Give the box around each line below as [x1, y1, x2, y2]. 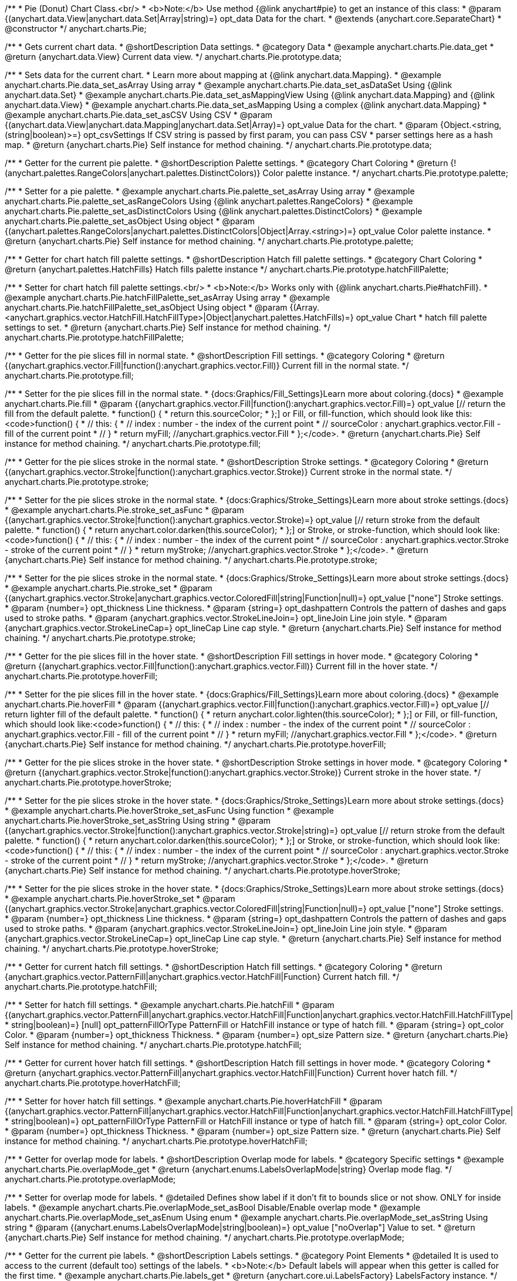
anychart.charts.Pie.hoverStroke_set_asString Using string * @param [5, 815, 271, 825]
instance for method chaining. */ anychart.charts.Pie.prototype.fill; [5, 439, 261, 449]
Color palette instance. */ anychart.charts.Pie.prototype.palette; [262, 168, 508, 178]
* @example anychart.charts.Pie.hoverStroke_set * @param [5, 894, 235, 904]
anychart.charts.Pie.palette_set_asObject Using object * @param [5, 216, 255, 226]
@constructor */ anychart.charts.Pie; [5, 23, 147, 33]
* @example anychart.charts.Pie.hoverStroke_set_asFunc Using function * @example [5, 805, 334, 815]
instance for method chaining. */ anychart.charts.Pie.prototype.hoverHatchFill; [5, 1136, 308, 1146]
